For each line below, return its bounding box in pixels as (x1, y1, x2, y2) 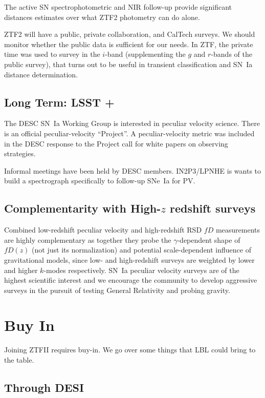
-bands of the (211, 49, 252, 59)
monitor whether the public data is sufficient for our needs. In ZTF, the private (4, 38, 253, 49)
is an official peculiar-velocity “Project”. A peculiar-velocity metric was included (4, 128, 255, 138)
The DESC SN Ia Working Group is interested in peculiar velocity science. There (4, 118, 260, 129)
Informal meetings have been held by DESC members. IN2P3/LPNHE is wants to (4, 165, 261, 176)
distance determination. (4, 69, 78, 79)
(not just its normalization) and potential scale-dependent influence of (32, 244, 251, 255)
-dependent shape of (177, 234, 240, 245)
